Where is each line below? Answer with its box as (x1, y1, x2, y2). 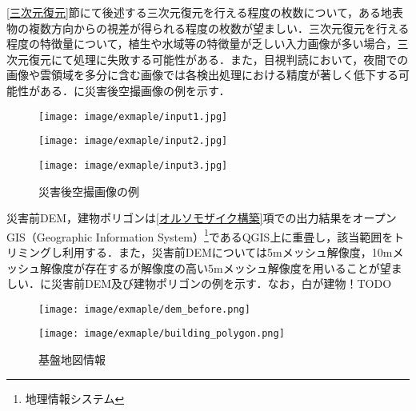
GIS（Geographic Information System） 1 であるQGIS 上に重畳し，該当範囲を (6, 225, 394, 245)
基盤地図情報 (38, 351, 106, 368)
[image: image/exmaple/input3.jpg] (38, 159, 228, 171)
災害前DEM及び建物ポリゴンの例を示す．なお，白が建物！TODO (50, 275, 392, 292)
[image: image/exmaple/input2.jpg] (38, 135, 228, 147)
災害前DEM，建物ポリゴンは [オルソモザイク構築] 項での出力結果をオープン (6, 209, 397, 226)
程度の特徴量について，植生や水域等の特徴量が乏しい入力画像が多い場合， (6, 35, 398, 52)
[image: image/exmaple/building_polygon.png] (38, 328, 285, 340)
